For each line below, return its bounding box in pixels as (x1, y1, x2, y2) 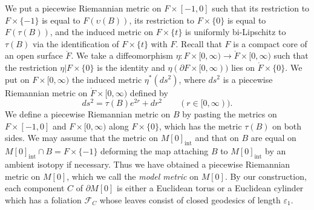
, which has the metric (159, 119, 242, 132)
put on (5, 73, 30, 85)
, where (178, 73, 206, 85)
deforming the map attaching (100, 145, 209, 157)
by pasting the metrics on (182, 108, 277, 120)
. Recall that (175, 37, 222, 50)
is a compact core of (233, 37, 307, 50)
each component (5, 182, 65, 194)
